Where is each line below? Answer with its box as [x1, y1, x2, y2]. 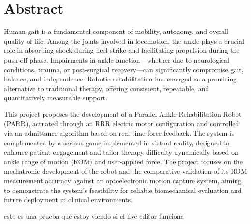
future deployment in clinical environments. [4, 194, 133, 205]
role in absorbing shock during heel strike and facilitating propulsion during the [4, 45, 240, 55]
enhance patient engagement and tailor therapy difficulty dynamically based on [4, 147, 238, 157]
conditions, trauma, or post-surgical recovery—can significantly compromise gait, [4, 64, 244, 74]
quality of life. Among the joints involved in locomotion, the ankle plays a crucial [4, 35, 244, 46]
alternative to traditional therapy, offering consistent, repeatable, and [4, 83, 209, 93]
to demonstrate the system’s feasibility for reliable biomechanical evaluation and [4, 185, 242, 195]
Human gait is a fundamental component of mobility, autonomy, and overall [4, 26, 229, 36]
